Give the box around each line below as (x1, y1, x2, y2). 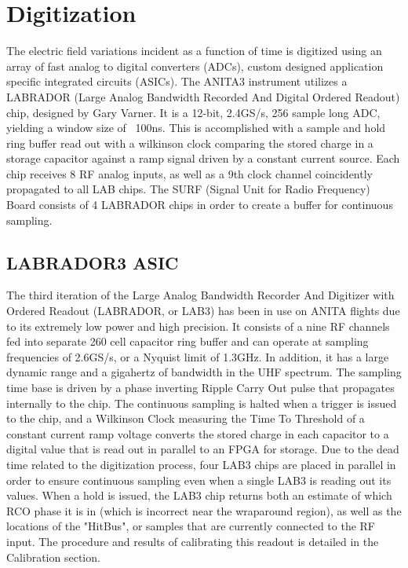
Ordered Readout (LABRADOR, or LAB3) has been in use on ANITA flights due (6, 302, 400, 319)
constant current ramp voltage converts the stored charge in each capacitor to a (6, 425, 389, 442)
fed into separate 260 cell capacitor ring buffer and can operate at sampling (6, 333, 369, 350)
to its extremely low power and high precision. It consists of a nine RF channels (6, 317, 390, 334)
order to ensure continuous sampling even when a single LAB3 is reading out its (6, 471, 392, 488)
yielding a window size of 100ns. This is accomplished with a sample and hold (6, 119, 386, 136)
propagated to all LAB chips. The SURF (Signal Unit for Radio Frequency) (6, 181, 370, 197)
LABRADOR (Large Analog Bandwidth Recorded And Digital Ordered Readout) (6, 88, 400, 104)
